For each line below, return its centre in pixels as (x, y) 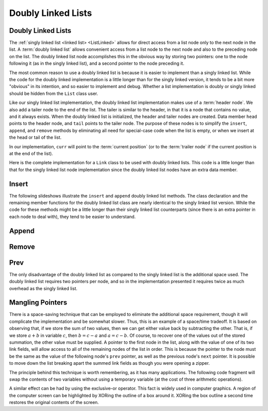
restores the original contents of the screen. (54, 403)
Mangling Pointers (38, 303)
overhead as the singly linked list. (43, 288)
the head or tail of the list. (35, 137)
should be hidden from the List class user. (54, 93)
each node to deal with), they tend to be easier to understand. (72, 216)
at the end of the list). (31, 153)
